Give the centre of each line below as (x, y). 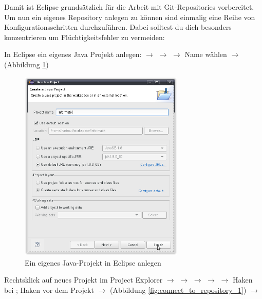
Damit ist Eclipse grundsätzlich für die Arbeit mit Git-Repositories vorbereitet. (129, 7)
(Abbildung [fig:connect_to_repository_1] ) (178, 289)
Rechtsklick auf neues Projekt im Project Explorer (83, 280)
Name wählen (206, 54)
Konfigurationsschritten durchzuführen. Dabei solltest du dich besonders (118, 27)
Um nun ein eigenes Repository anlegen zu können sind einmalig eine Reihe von (130, 17)
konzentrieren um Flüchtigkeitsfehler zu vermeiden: (85, 37)
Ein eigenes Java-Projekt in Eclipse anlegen (93, 262)
